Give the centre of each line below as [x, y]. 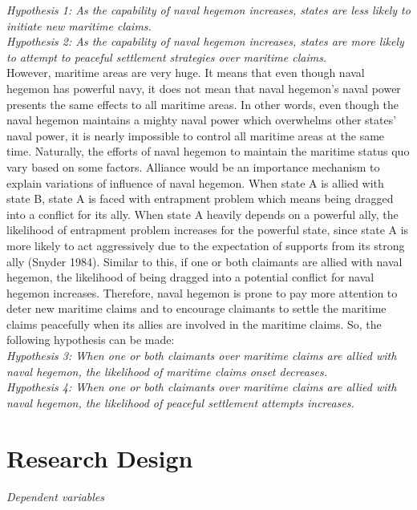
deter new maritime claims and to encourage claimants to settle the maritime [196, 308]
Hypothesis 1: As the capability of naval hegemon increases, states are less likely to [208, 10]
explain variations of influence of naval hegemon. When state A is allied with [195, 182]
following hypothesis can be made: [91, 340]
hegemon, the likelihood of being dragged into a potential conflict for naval [190, 277]
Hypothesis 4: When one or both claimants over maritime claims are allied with [202, 387]
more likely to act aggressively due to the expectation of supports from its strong [206, 245]
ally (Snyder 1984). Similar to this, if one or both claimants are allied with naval [204, 261]
